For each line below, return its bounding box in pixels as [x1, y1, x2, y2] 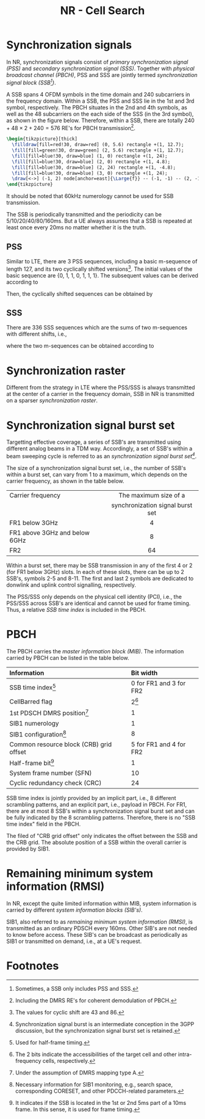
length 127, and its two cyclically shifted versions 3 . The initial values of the [6, 264, 193, 273]
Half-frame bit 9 [9, 757, 55, 768]
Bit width [131, 669, 158, 677]
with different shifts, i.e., [6, 331, 67, 338]
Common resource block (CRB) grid [9, 740, 112, 749]
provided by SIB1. [6, 845, 50, 853]
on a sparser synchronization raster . [6, 397, 98, 404]
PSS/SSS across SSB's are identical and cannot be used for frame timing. [6, 600, 191, 607]
